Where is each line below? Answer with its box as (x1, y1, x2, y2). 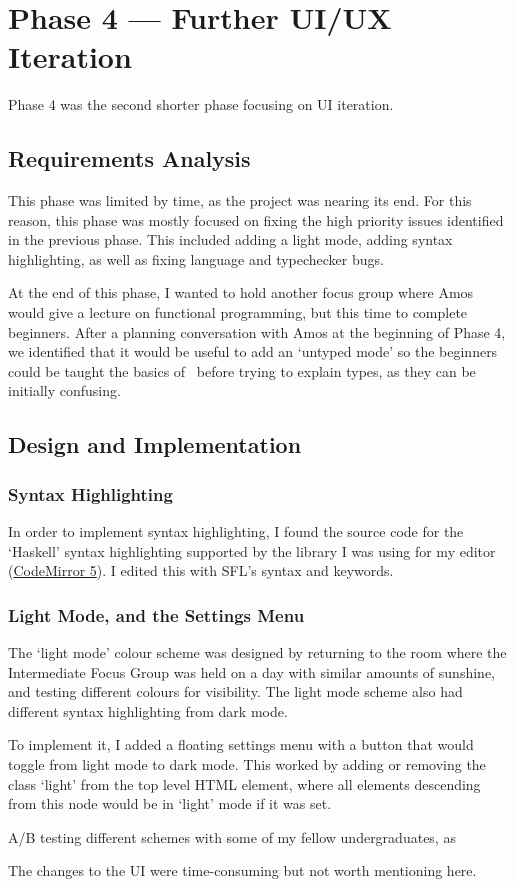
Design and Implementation (8, 429, 302, 460)
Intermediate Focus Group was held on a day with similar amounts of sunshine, (8, 661, 495, 682)
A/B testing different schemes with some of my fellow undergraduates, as (8, 826, 456, 847)
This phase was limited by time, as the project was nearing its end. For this (8, 190, 472, 211)
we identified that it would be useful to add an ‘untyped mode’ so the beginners (8, 341, 498, 362)
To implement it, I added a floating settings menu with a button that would (8, 734, 474, 755)
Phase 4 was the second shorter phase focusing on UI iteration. (8, 94, 394, 115)
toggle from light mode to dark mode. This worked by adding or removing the (8, 754, 486, 775)
